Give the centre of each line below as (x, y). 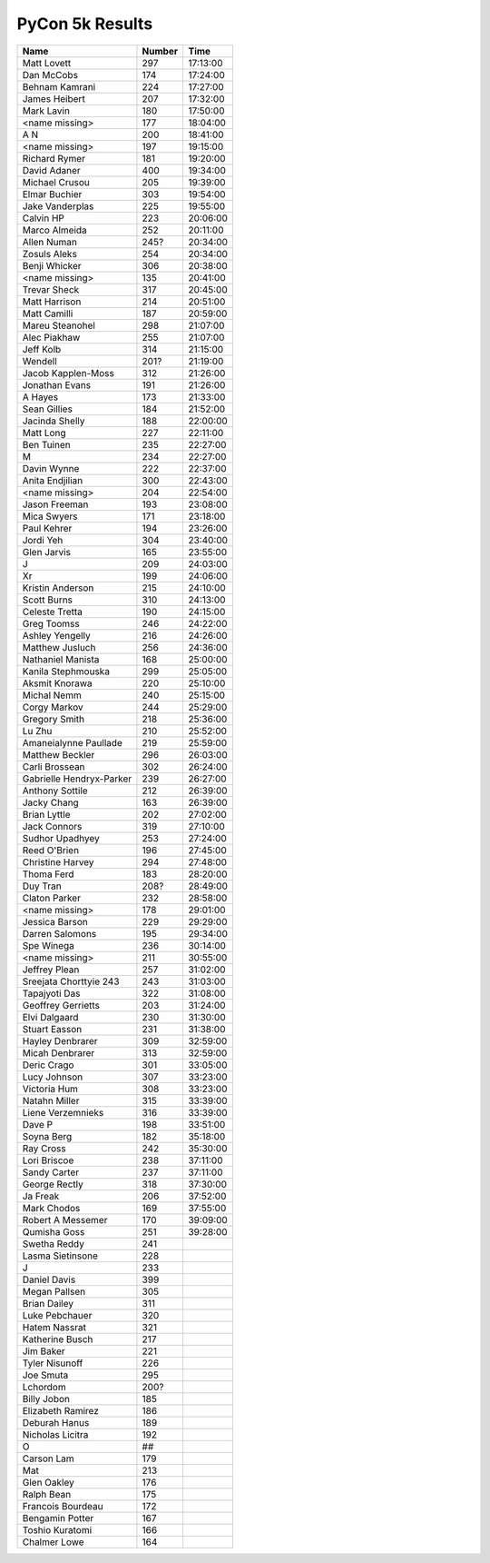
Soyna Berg (47, 1136)
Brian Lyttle (47, 814)
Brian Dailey (48, 1303)
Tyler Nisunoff (53, 1363)
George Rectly (53, 1184)
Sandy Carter (51, 1172)
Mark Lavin (46, 111)
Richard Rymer (54, 158)
